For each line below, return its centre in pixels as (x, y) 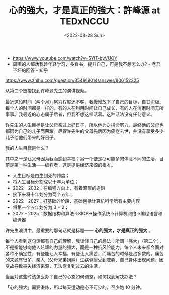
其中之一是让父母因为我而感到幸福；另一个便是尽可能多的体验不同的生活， (82, 158)
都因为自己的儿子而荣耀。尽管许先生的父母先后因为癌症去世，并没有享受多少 (84, 131)
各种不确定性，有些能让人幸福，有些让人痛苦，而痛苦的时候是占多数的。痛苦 (84, 253)
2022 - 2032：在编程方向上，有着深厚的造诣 (59, 188)
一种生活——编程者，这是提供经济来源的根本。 (67, 165)
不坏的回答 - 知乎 (30, 70)
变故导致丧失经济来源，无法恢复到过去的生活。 (54, 266)
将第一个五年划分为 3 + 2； (41, 207)
